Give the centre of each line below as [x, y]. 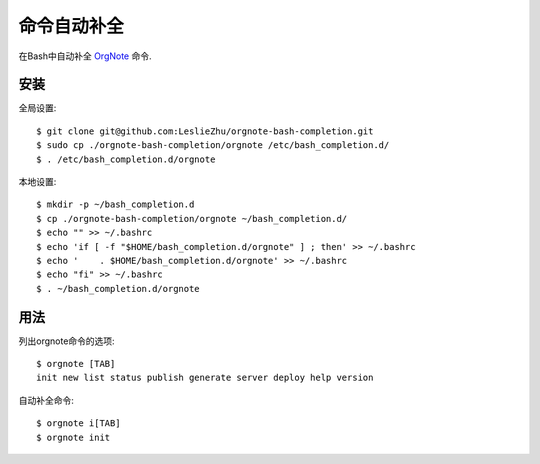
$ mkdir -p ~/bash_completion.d [115, 204]
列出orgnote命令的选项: [66, 341]
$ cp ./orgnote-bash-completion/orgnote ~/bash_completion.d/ [192, 218]
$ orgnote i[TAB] [78, 423]
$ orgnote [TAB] [76, 364]
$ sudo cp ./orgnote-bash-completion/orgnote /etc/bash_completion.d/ [213, 145]
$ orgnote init [73, 437]
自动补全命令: [46, 400]
